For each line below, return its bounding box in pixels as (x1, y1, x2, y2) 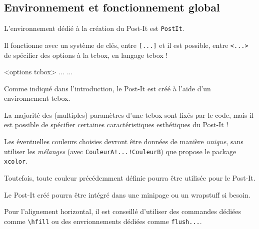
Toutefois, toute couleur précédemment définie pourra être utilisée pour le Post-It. (4, 172, 255, 183)
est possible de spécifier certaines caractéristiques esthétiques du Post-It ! (4, 119, 228, 130)
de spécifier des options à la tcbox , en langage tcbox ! (4, 49, 168, 60)
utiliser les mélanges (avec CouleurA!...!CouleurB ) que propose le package (4, 146, 236, 156)
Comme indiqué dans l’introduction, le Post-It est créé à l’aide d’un (4, 83, 211, 93)
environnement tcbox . (4, 93, 70, 103)
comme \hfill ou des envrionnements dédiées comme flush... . (4, 216, 202, 226)
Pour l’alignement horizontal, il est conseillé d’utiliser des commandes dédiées (4, 206, 241, 217)
